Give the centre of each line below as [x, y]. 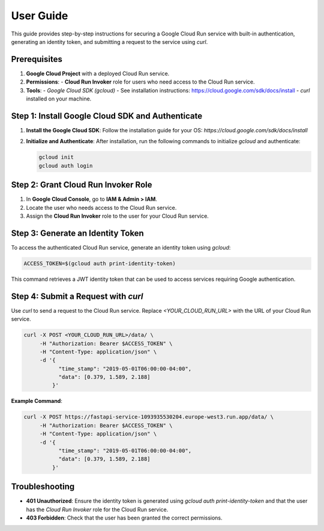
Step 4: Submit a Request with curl [77, 296]
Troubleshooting [43, 487]
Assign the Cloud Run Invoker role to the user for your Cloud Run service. [118, 216]
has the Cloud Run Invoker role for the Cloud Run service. [97, 509]
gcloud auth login [66, 166]
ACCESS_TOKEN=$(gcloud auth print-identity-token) [100, 263]
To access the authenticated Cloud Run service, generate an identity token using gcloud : [121, 247]
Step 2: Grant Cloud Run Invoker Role [82, 185]
